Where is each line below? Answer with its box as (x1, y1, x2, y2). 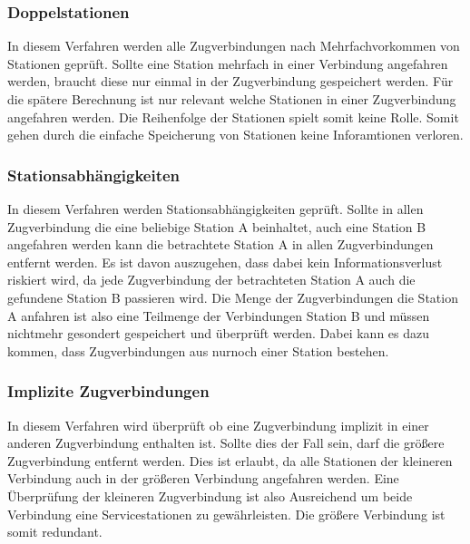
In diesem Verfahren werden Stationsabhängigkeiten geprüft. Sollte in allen (7, 199, 424, 218)
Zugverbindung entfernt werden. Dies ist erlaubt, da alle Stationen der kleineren (7, 451, 453, 470)
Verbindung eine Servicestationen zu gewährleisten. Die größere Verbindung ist (7, 504, 446, 523)
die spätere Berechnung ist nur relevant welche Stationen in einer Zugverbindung (7, 90, 456, 108)
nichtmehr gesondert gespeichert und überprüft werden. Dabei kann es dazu (7, 324, 430, 343)
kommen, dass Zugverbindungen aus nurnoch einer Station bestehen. (7, 341, 389, 360)
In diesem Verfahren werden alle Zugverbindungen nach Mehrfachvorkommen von (7, 36, 460, 55)
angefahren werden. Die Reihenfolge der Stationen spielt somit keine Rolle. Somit (7, 107, 459, 126)
